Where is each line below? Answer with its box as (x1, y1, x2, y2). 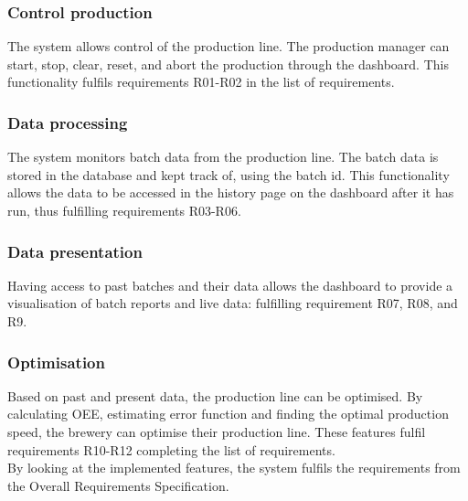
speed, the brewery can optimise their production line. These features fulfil (7, 422, 426, 441)
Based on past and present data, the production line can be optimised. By (7, 386, 423, 405)
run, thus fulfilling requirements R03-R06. (7, 201, 241, 219)
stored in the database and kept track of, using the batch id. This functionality (7, 165, 450, 184)
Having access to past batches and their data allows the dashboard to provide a (7, 275, 453, 294)
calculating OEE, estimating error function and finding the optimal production (7, 404, 449, 423)
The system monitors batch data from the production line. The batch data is (7, 147, 439, 166)
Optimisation (7, 350, 105, 373)
